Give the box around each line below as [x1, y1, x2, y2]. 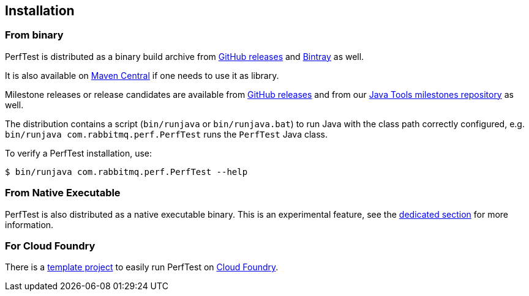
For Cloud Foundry [5, 239, 96, 252]
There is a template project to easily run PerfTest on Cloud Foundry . [5, 262, 279, 273]
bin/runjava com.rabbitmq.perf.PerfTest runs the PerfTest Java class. [5, 128, 328, 139]
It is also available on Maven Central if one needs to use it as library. [5, 70, 279, 81]
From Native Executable [5, 187, 121, 199]
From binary [5, 29, 64, 42]
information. [5, 219, 54, 230]
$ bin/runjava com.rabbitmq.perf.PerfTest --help [5, 166, 248, 177]
